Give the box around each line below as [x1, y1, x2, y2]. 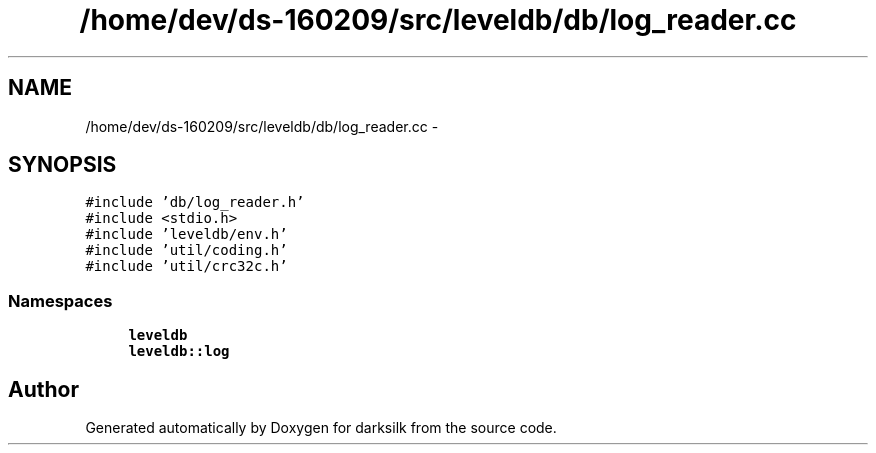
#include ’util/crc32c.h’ [85, 258, 288, 275]
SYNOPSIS [8, 152, 117, 178]
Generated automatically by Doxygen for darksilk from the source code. [85, 419, 557, 437]
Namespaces [8, 290, 113, 311]
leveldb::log [128, 343, 230, 360]
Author [8, 376, 79, 402]
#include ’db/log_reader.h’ [85, 194, 305, 211]
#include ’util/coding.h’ [85, 242, 288, 259]
